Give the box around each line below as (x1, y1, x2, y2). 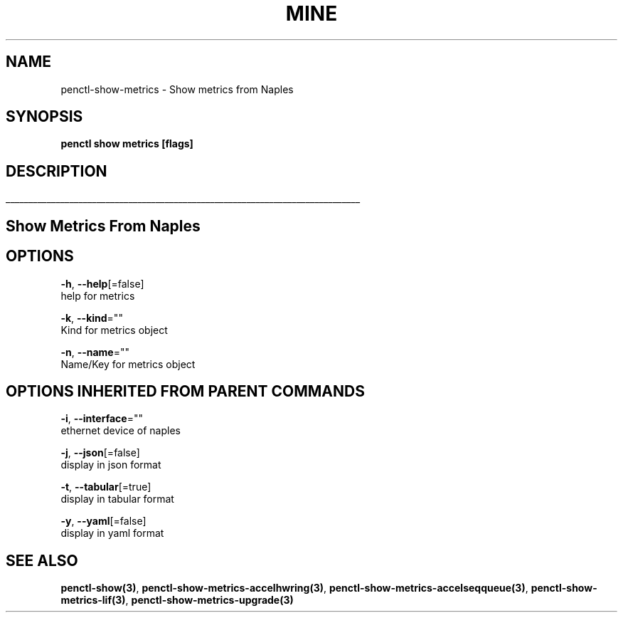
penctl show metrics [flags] (60, 137, 193, 150)
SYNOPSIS (6, 108, 83, 126)
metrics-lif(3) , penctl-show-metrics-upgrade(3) (60, 594, 294, 607)
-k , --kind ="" (60, 311, 123, 324)
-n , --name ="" (60, 345, 130, 358)
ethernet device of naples (60, 424, 181, 437)
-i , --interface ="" (60, 412, 143, 425)
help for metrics (60, 289, 135, 302)
